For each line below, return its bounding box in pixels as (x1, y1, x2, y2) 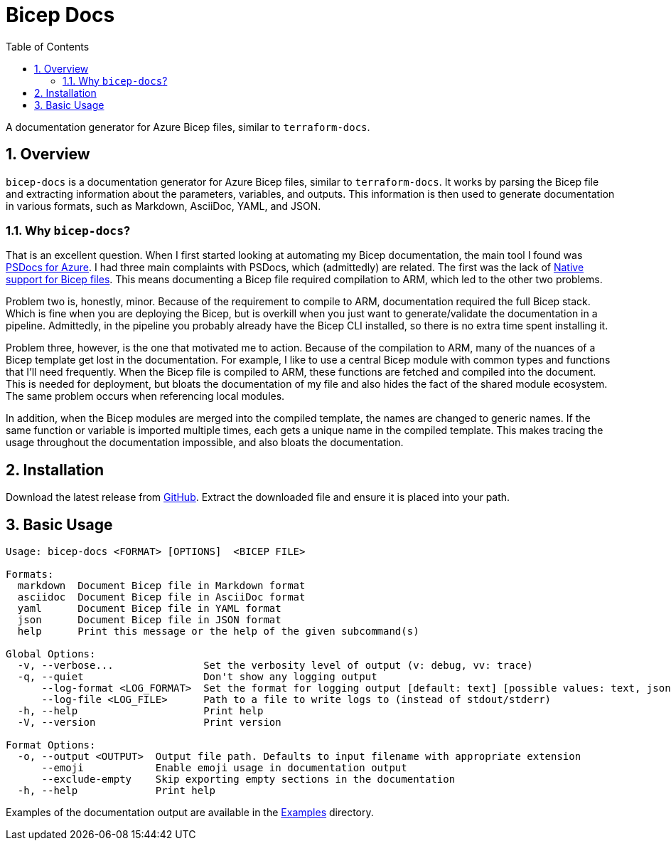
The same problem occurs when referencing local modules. (6, 390, 285, 403)
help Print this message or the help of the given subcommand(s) (17, 625, 419, 638)
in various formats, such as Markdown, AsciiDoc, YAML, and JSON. (6, 199, 321, 212)
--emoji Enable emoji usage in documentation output (41, 762, 407, 774)
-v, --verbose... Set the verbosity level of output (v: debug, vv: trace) (17, 660, 533, 672)
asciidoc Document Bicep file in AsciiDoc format (17, 591, 306, 603)
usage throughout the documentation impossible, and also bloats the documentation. (6, 436, 404, 449)
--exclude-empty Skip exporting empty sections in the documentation (41, 773, 456, 786)
